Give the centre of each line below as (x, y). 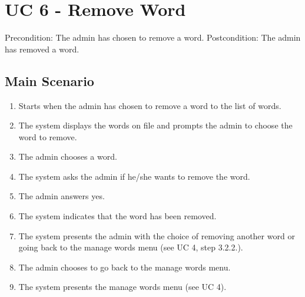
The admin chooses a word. (68, 156)
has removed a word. (42, 49)
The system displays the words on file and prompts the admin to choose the (155, 125)
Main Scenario (49, 80)
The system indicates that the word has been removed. (117, 216)
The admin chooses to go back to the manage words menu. (125, 267)
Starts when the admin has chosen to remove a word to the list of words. (150, 105)
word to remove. (48, 136)
